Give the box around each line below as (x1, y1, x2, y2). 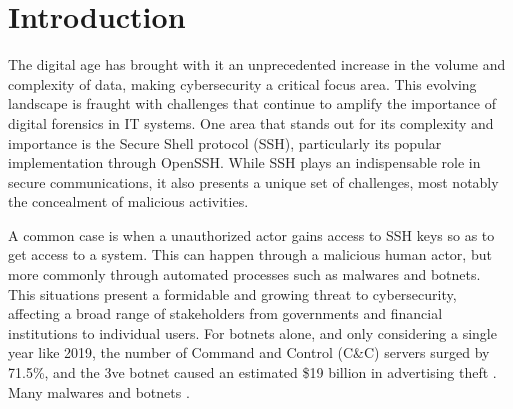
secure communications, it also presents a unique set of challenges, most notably (8, 171, 499, 192)
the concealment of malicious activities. (8, 191, 249, 212)
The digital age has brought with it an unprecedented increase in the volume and (8, 54, 506, 75)
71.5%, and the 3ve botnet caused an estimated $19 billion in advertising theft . (8, 362, 497, 383)
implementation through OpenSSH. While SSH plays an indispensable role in (8, 152, 481, 173)
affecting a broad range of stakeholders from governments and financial (8, 303, 443, 324)
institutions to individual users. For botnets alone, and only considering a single (8, 322, 497, 343)
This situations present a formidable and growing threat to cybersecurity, (8, 283, 457, 304)
